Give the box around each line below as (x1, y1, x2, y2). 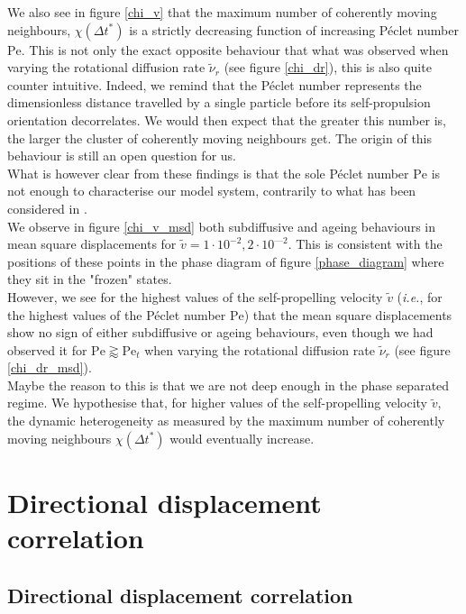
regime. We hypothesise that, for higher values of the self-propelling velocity (7, 393, 427, 412)
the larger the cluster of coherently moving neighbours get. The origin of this (7, 128, 433, 147)
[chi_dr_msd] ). (7, 358, 92, 377)
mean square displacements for (7, 234, 177, 253)
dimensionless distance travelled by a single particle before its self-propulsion (7, 93, 431, 112)
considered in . (7, 198, 87, 217)
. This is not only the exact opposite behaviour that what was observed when (21, 40, 449, 59)
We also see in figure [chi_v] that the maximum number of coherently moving (7, 3, 437, 21)
